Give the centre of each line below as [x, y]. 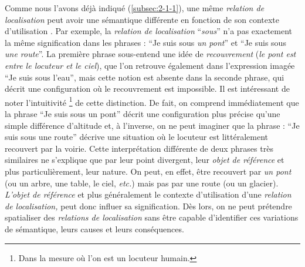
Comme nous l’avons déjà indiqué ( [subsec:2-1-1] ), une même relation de [135, 8]
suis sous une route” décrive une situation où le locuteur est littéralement [136, 137]
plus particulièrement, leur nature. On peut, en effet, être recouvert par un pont [148, 171]
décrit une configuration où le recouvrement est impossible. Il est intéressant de [147, 89]
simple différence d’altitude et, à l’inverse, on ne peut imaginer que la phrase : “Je [152, 125]
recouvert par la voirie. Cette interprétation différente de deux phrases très [139, 148]
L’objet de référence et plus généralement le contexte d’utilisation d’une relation [148, 194]
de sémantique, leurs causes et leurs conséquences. [94, 228]
